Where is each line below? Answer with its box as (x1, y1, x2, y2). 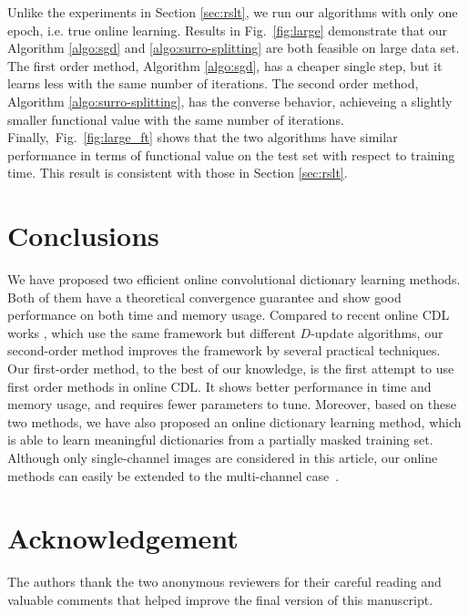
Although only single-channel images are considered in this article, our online (7, 448, 438, 466)
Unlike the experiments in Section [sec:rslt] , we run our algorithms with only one (7, 3, 458, 21)
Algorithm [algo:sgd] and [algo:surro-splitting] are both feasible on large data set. (7, 38, 460, 57)
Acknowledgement (7, 519, 239, 557)
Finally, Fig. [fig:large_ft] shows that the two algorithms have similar (7, 128, 398, 147)
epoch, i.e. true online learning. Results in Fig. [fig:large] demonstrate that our (7, 20, 448, 39)
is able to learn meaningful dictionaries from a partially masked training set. (7, 430, 433, 449)
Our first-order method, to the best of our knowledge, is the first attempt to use (7, 359, 454, 378)
